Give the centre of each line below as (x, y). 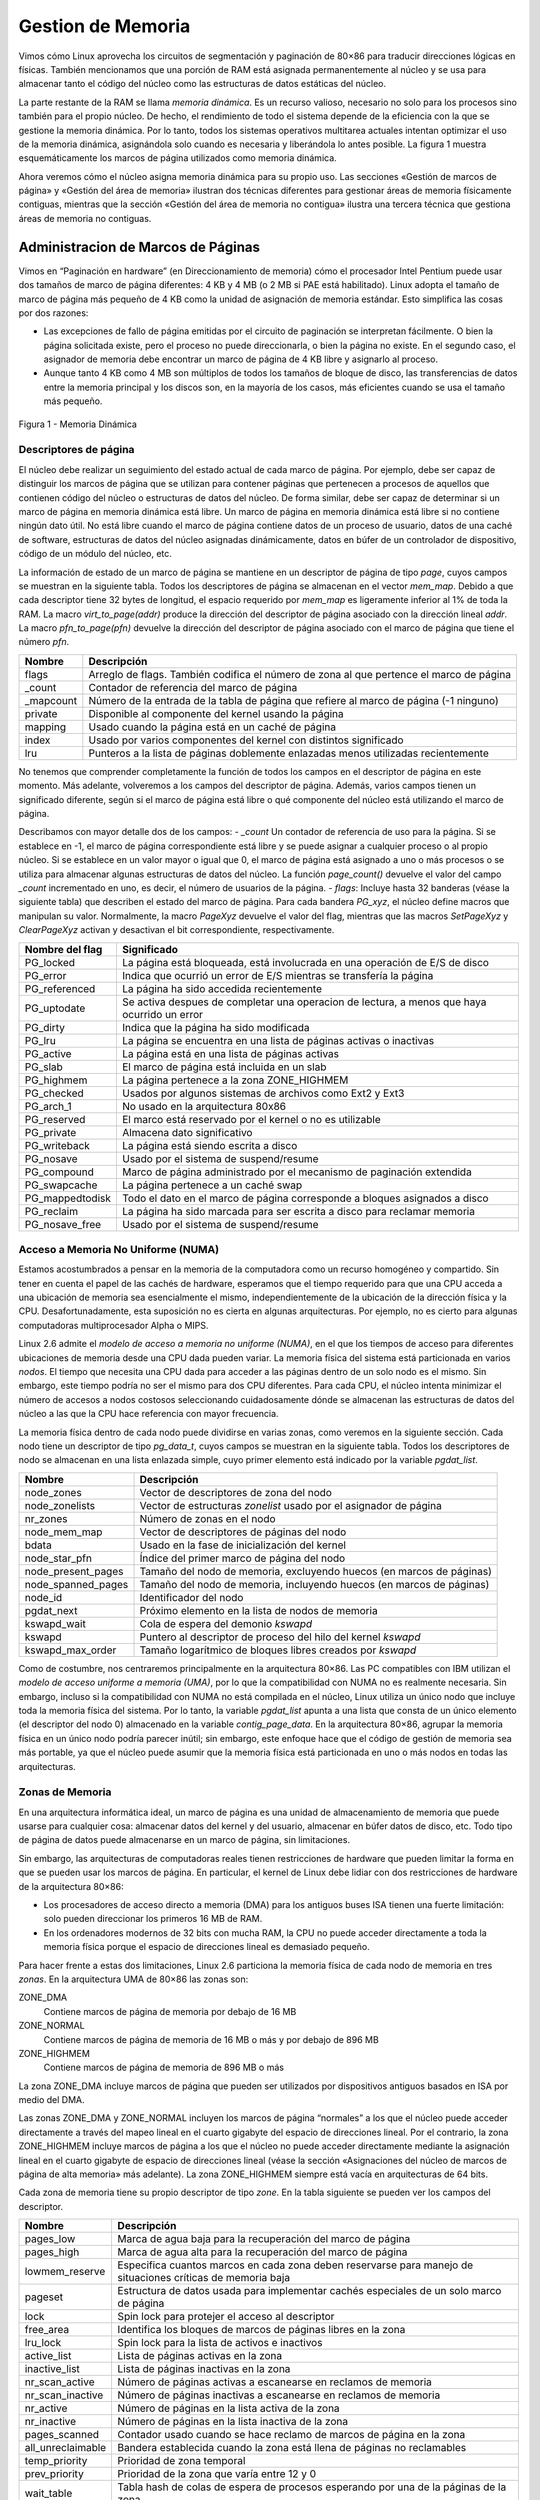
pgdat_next (51, 1610)
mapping (45, 727)
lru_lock (43, 2343)
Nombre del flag (63, 949)
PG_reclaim (51, 1211)
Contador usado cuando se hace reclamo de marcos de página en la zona (291, 2435)
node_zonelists (59, 1505)
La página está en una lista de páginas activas (230, 1053)
